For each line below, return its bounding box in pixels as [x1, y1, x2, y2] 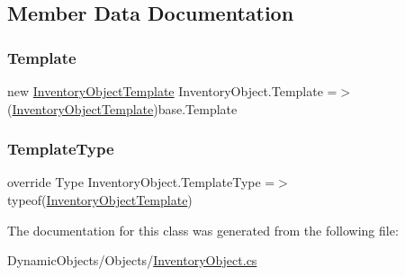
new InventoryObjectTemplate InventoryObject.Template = [7, 82, 337, 100]
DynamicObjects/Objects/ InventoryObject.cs [7, 251, 257, 270]
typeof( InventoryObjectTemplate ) [7, 191, 193, 209]
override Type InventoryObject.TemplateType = [7, 173, 275, 191]
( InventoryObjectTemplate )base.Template [7, 99, 238, 118]
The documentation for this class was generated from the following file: [7, 220, 399, 239]
